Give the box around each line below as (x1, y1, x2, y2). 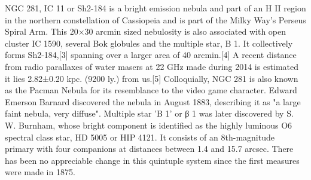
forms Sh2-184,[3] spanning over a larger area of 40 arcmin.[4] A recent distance (5, 48, 297, 61)
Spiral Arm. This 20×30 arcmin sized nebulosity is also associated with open (5, 25, 286, 38)
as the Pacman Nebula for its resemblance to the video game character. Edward (5, 84, 297, 96)
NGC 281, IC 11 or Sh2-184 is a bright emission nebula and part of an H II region (5, 2, 306, 14)
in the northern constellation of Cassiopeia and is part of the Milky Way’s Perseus (5, 13, 306, 26)
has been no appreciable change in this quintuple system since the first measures (5, 154, 300, 166)
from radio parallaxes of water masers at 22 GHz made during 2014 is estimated (5, 60, 299, 72)
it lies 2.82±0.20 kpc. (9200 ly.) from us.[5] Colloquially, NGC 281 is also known (5, 72, 298, 84)
